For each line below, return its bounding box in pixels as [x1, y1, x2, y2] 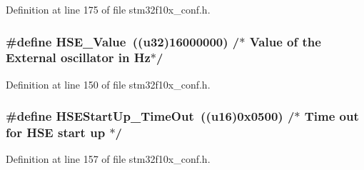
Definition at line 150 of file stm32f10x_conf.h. [6, 76, 211, 91]
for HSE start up [6, 124, 106, 141]
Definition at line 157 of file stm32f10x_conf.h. [6, 151, 211, 166]
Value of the [249, 32, 321, 50]
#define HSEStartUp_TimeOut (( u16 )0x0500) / [6, 107, 295, 125]
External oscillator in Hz [6, 49, 151, 66]
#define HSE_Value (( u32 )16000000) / [6, 32, 240, 50]
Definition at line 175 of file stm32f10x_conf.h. [6, 2, 211, 16]
